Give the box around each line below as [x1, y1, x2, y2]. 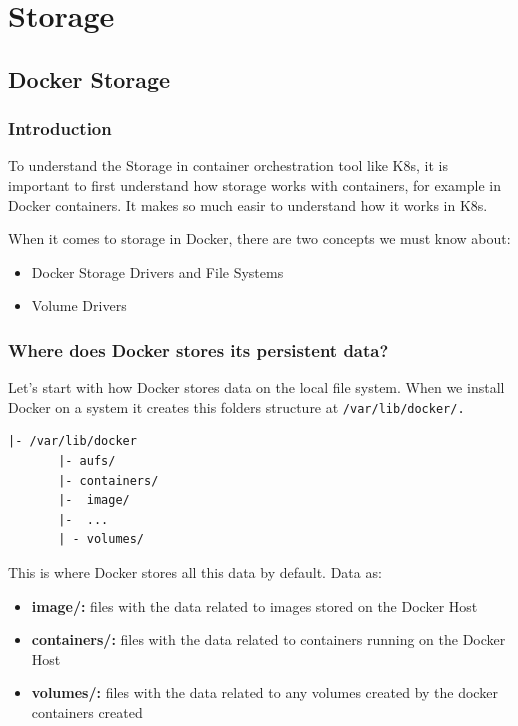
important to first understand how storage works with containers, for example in [8, 174, 502, 195]
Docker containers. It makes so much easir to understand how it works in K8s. [8, 194, 488, 215]
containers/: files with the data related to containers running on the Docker [31, 629, 506, 650]
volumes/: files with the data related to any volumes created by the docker [31, 682, 498, 703]
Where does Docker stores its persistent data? [8, 337, 389, 362]
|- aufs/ [58, 454, 116, 468]
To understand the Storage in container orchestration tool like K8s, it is [8, 155, 448, 176]
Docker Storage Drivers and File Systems [31, 261, 284, 282]
